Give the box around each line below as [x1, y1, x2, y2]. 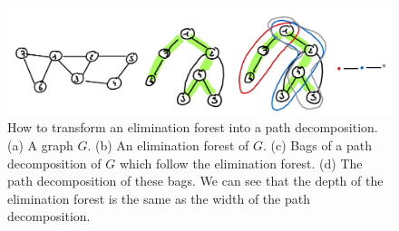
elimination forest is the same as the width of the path [7, 188, 310, 207]
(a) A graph [7, 136, 73, 155]
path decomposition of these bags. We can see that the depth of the [7, 171, 384, 190]
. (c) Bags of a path [263, 136, 373, 155]
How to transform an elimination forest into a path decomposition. [7, 118, 378, 137]
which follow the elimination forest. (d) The [119, 153, 363, 172]
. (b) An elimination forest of [87, 136, 249, 155]
